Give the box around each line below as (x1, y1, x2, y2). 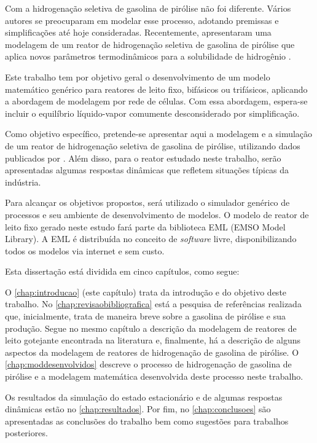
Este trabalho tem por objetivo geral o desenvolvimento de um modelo (5, 70, 270, 83)
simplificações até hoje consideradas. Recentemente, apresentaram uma (5, 26, 272, 39)
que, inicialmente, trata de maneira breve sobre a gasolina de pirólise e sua (5, 310, 286, 323)
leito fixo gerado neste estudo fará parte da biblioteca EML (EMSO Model (5, 220, 286, 233)
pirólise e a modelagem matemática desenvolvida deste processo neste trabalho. (5, 370, 303, 383)
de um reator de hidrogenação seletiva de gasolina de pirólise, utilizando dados (5, 139, 300, 152)
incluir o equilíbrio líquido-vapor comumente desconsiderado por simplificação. (5, 106, 300, 119)
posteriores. (5, 426, 48, 439)
